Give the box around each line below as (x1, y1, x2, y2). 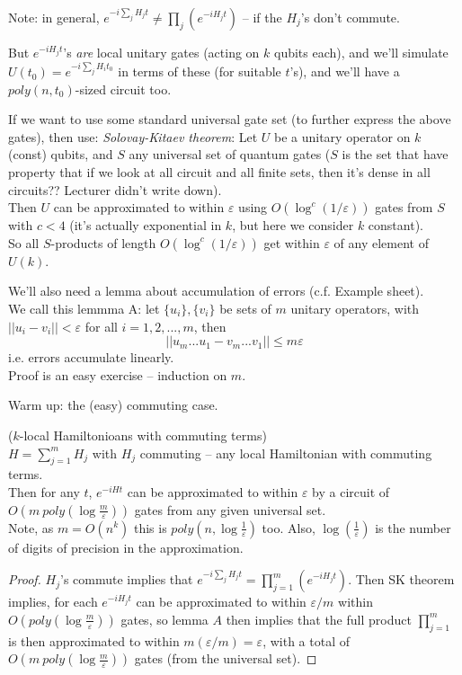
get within (263, 233, 320, 252)
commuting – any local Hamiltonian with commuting (139, 443, 432, 462)
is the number (375, 518, 451, 537)
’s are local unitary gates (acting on (63, 43, 260, 61)
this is (133, 518, 167, 537)
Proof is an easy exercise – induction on (8, 365, 227, 384)
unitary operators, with (290, 298, 420, 317)
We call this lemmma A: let (8, 298, 160, 317)
